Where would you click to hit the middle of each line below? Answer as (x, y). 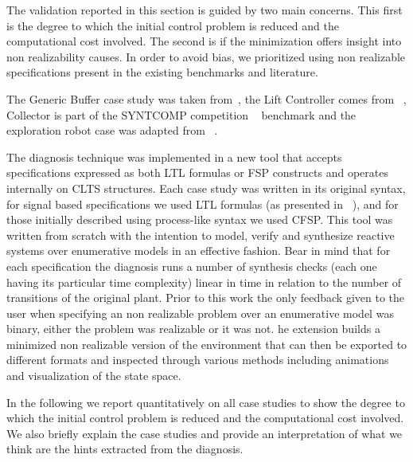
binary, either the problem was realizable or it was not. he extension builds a (193, 329)
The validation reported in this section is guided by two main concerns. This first (205, 10)
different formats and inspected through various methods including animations (198, 360)
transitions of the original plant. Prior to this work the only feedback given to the (205, 298)
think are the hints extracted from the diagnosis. (125, 449)
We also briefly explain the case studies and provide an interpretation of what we (205, 433)
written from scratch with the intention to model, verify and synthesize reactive (201, 235)
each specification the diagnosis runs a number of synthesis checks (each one (192, 266)
